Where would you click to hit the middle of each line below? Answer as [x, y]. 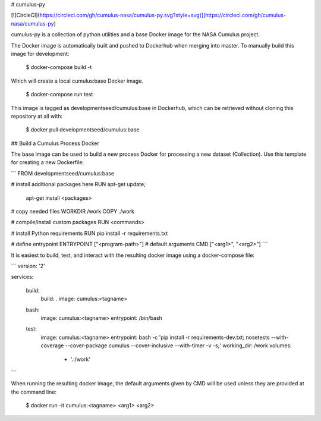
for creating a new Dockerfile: [48, 162]
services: [22, 277]
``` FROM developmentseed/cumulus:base [63, 173]
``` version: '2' [28, 266]
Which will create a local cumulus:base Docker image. [77, 81]
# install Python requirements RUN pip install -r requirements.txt [89, 233]
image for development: [40, 54]
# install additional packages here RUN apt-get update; [78, 184]
